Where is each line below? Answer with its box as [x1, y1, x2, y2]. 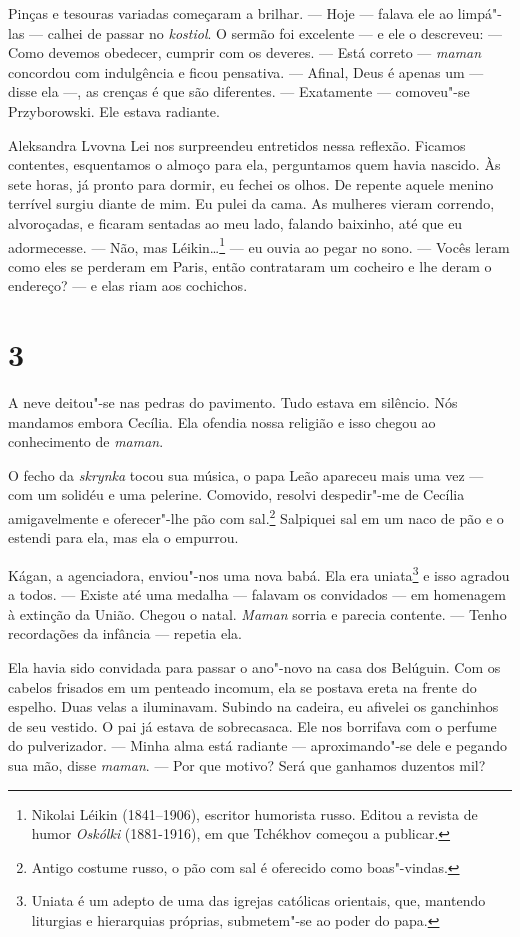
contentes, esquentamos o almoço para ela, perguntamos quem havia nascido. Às [8, 154, 501, 175]
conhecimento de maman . [8, 431, 164, 452]
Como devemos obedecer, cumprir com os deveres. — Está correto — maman [8, 42, 482, 63]
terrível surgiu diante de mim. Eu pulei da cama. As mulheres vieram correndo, [8, 193, 495, 214]
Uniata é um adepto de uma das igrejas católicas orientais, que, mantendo [31, 890, 486, 911]
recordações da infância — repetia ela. [8, 623, 242, 644]
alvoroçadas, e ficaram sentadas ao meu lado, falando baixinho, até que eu [8, 212, 463, 233]
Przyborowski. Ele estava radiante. [8, 100, 220, 121]
